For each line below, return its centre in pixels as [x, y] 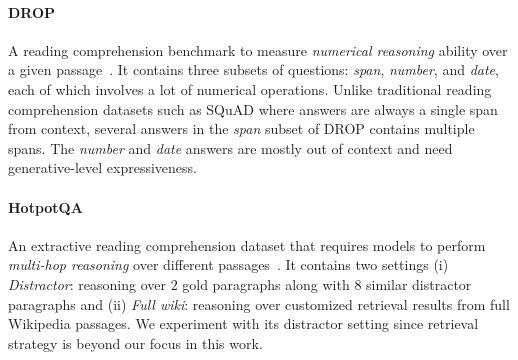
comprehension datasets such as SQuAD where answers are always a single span [253, 108]
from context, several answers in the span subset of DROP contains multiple [241, 128]
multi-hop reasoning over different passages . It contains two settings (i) [228, 264]
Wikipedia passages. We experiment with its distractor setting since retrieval [243, 323]
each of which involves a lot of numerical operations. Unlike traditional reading [250, 88]
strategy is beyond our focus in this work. [135, 342]
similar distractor [419, 283]
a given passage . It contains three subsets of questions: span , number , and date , [253, 69]
